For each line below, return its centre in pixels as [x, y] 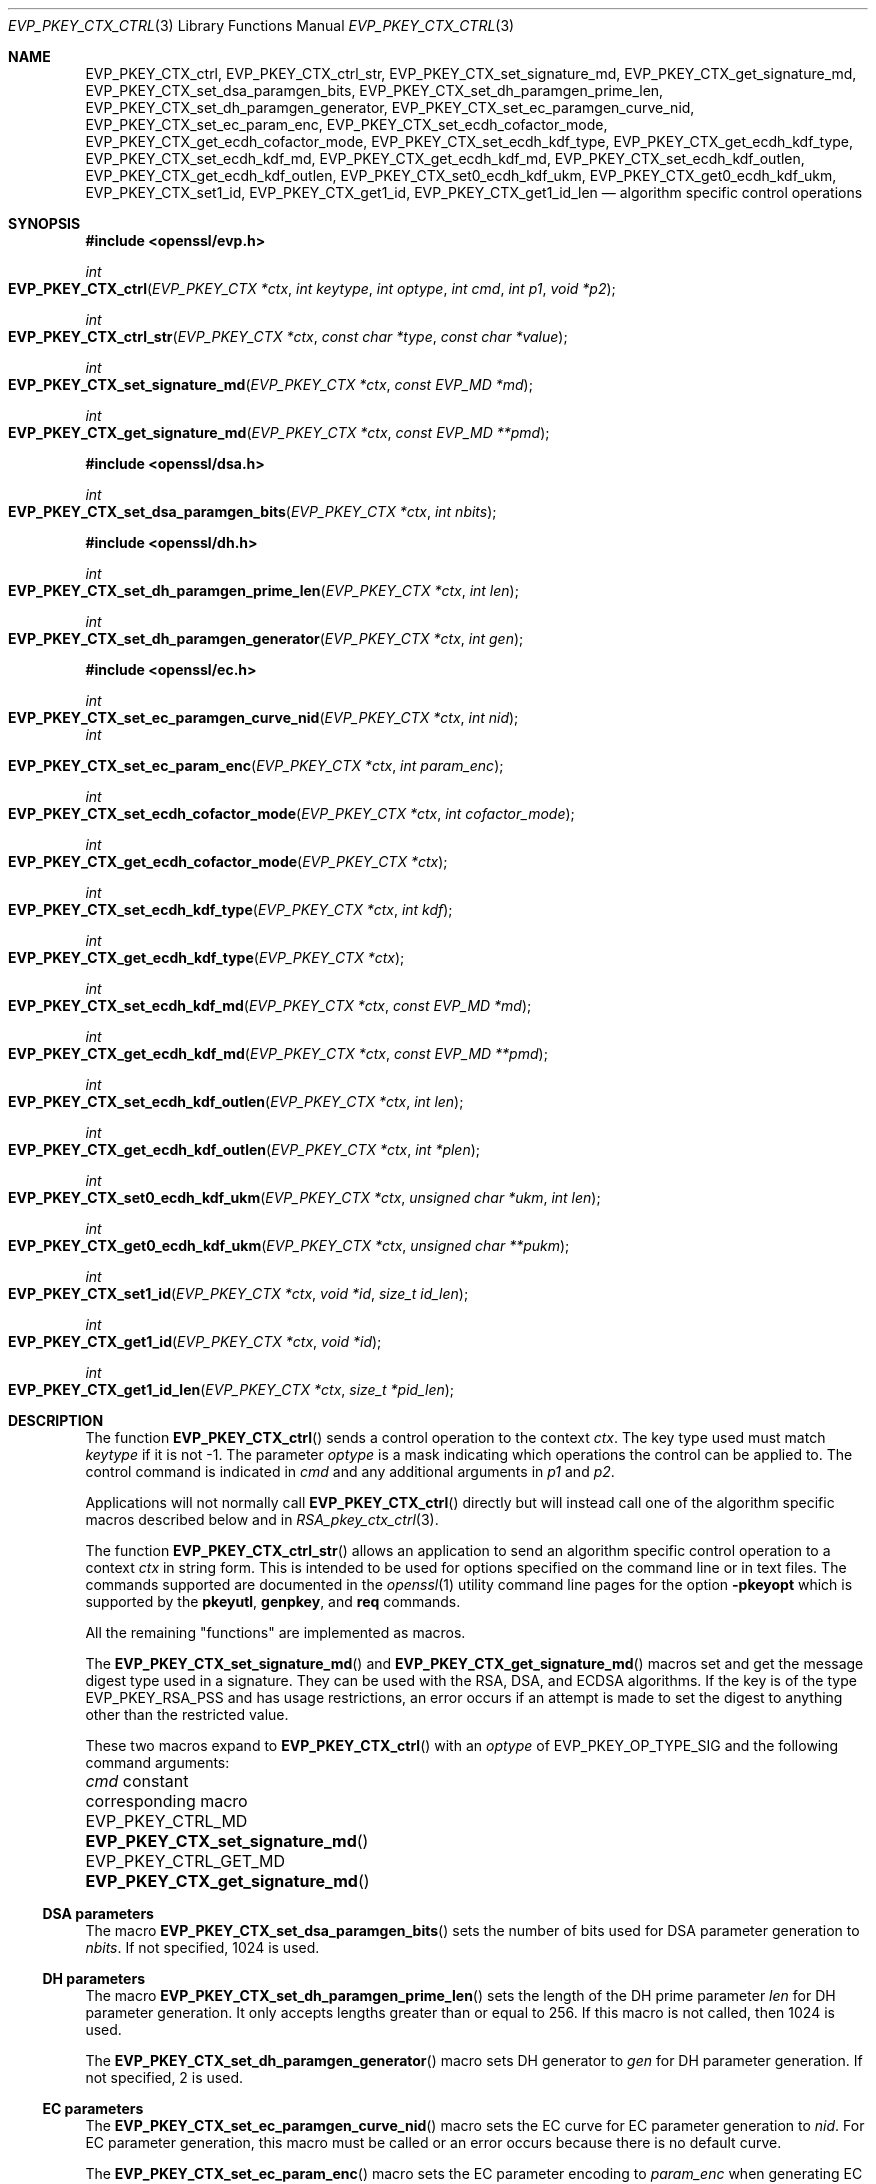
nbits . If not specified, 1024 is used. [202, 1947]
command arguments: [157, 1762]
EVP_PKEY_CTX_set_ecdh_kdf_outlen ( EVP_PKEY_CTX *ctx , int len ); [236, 1101]
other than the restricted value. [187, 1714]
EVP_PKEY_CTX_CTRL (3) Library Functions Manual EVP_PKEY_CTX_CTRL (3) [261, 25]
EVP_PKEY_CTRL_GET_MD [185, 1861]
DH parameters [93, 1978]
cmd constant [137, 1781]
